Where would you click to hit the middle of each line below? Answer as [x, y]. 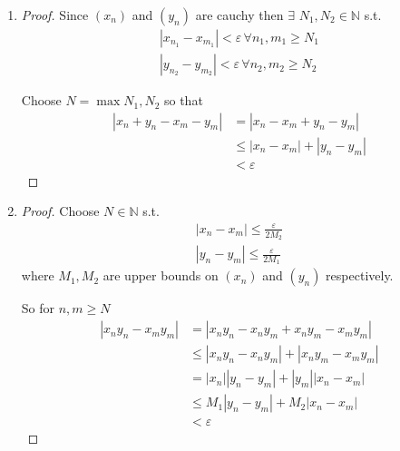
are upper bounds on [161, 275]
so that [183, 100]
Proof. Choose [60, 211]
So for [38, 308]
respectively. [360, 275]
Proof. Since [55, 15]
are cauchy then [239, 15]
